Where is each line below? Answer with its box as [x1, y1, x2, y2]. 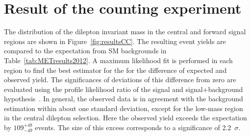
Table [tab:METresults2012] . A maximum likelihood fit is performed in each [4, 55, 233, 65]
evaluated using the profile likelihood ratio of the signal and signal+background [4, 84, 243, 94]
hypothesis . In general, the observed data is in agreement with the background [4, 93, 243, 104]
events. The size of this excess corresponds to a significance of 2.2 [35, 122, 231, 133]
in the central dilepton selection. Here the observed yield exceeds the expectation [4, 113, 247, 123]
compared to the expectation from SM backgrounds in [4, 45, 167, 56]
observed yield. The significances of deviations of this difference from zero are [4, 74, 236, 85]
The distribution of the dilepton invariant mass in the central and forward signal [4, 26, 246, 37]
